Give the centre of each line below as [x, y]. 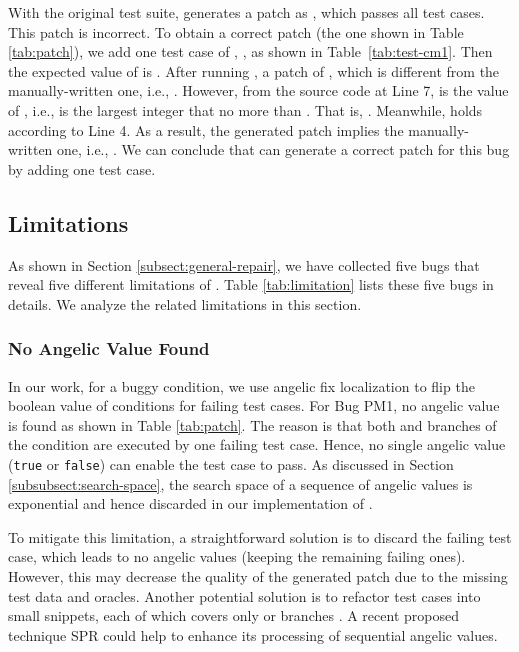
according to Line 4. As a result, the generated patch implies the [206, 129]
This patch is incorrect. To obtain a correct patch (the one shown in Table [236, 31]
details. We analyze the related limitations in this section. [185, 303]
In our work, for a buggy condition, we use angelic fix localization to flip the [241, 385]
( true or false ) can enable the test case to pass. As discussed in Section [231, 463]
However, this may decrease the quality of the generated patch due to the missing [258, 575]
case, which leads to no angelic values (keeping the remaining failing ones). [237, 556]
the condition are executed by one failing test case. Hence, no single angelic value [257, 444]
